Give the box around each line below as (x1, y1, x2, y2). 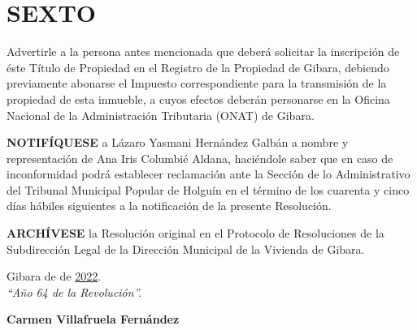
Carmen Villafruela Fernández (7, 311, 180, 328)
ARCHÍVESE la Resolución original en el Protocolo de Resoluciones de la (7, 225, 384, 242)
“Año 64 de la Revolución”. (7, 283, 142, 300)
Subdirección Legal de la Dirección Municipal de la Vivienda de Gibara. (7, 240, 365, 257)
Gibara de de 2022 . (7, 268, 102, 285)
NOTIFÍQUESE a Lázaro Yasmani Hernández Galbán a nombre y (7, 134, 349, 151)
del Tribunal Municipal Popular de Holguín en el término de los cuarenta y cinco (7, 181, 410, 198)
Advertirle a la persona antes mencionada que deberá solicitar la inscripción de (7, 43, 400, 60)
